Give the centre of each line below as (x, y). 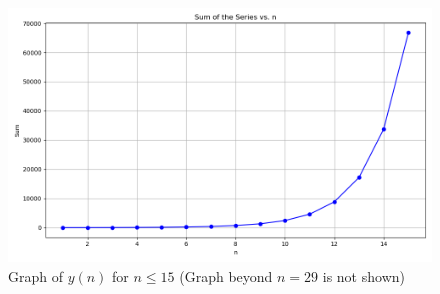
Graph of (35, 275)
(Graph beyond (226, 275)
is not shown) (363, 275)
